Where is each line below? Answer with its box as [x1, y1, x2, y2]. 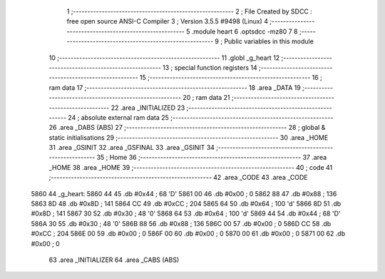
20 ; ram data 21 [183, 93, 231, 102]
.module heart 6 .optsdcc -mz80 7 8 [191, 27, 299, 36]
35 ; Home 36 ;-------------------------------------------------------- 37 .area [96, 153, 327, 162]
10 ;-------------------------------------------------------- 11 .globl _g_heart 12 [48, 54, 280, 62]
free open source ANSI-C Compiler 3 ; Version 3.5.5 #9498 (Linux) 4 [66, 17, 269, 26]
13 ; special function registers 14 [163, 63, 258, 71]
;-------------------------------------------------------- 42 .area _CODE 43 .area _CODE [48, 173, 308, 182]
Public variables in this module [224, 37, 314, 46]
